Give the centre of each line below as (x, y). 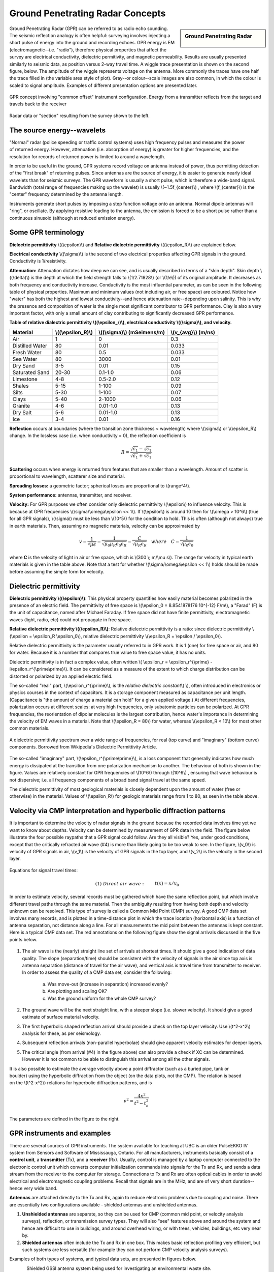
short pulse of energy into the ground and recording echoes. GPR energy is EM (92, 43)
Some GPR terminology (47, 232)
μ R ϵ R (141, 544)
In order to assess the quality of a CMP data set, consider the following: (97, 972)
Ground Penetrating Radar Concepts (88, 13)
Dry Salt (22, 412)
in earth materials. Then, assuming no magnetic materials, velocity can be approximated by (105, 526)
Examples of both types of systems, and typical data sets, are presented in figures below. (103, 1259)
